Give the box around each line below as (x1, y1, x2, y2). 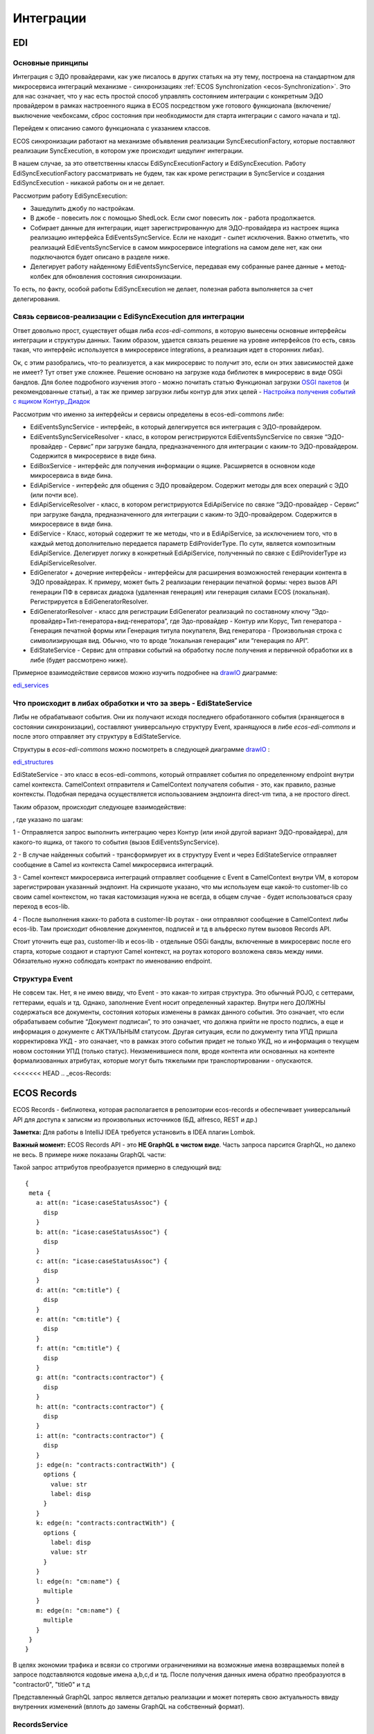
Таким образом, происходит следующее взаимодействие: (12, 802, 187, 811)
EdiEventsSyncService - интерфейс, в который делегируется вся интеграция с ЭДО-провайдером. (30, 423, 322, 431)
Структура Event (12, 974, 73, 984)
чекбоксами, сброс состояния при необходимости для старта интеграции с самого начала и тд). (52, 111, 341, 119)
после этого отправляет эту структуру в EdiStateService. (12, 732, 181, 741)
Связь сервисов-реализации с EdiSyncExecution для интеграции (12, 312, 245, 322)
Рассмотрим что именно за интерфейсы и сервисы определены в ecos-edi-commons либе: (12, 410, 285, 418)
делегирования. (12, 295, 60, 303)
